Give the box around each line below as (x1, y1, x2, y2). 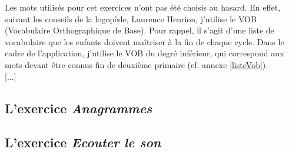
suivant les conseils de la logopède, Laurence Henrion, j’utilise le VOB (5, 12, 257, 25)
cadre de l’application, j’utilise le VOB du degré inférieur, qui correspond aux (5, 47, 284, 59)
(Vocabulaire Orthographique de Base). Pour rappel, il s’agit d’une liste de (5, 24, 274, 36)
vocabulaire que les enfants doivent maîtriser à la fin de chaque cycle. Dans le (5, 35, 284, 48)
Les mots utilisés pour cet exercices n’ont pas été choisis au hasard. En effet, (5, 1, 281, 13)
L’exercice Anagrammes (5, 99, 152, 117)
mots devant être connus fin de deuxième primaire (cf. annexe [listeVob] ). (5, 58, 268, 70)
